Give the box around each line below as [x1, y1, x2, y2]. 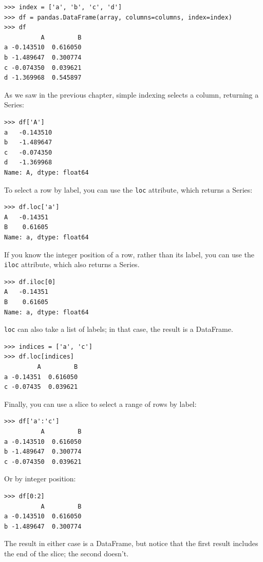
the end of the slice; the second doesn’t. [4, 548, 129, 558]
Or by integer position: [4, 473, 76, 484]
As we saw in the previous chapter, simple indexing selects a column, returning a [4, 89, 259, 100]
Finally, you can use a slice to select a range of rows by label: [4, 398, 197, 409]
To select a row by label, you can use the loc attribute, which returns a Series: [4, 184, 253, 195]
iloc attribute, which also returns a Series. [4, 259, 140, 270]
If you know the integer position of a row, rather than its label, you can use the [4, 249, 254, 259]
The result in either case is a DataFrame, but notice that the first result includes [4, 538, 258, 549]
